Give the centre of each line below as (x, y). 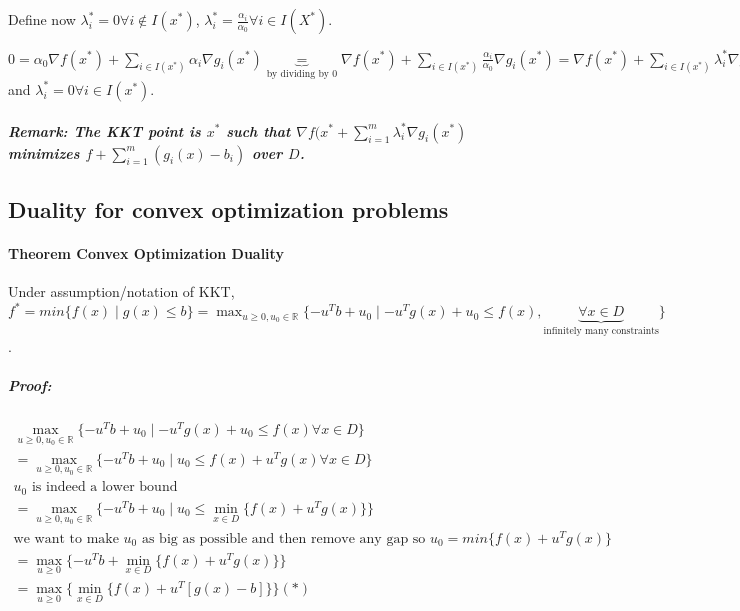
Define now (42, 19)
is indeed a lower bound (104, 487)
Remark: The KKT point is (104, 130)
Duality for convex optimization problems (228, 208)
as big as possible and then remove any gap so (283, 538)
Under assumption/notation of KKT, (121, 291)
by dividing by (297, 74)
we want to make (66, 538)
